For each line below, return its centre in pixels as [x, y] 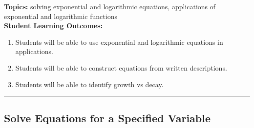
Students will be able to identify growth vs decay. [89, 84]
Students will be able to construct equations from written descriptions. [121, 67]
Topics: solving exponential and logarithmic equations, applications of [110, 6]
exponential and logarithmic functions [61, 16]
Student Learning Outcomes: [53, 26]
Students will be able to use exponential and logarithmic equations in [119, 42]
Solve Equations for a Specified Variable [107, 118]
